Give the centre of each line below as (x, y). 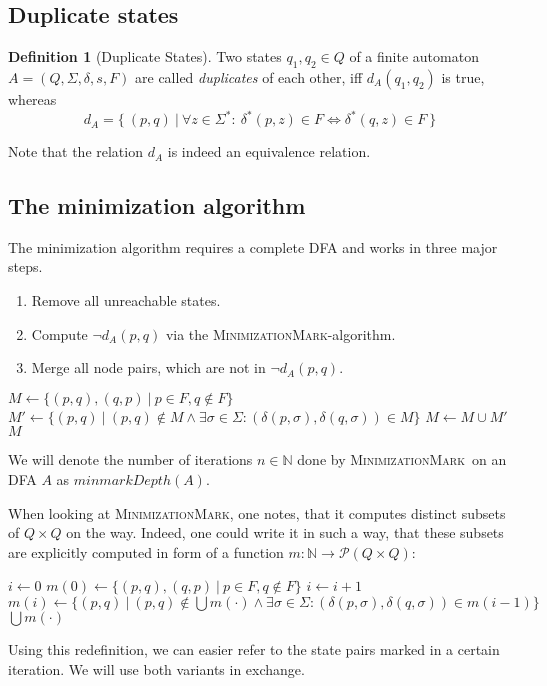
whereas (32, 99)
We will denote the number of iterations (130, 459)
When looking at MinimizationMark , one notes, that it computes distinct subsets (257, 512)
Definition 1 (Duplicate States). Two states (145, 56)
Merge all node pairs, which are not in (148, 367)
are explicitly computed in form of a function (146, 551)
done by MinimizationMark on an (402, 459)
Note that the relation (75, 151)
